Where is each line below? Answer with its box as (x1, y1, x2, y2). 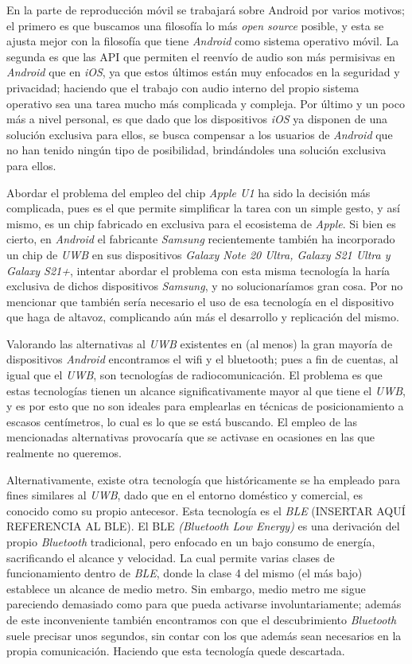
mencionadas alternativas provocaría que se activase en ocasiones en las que (6, 429, 375, 445)
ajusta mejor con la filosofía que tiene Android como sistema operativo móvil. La (6, 33, 399, 49)
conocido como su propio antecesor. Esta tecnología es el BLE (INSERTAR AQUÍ (6, 502, 406, 518)
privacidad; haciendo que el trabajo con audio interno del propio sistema (6, 79, 360, 95)
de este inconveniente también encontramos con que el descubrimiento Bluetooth (6, 611, 397, 627)
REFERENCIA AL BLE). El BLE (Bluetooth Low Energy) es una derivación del (6, 518, 400, 534)
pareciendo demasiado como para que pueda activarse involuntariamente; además (6, 596, 402, 612)
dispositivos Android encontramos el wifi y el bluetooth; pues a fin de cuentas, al (6, 351, 398, 367)
